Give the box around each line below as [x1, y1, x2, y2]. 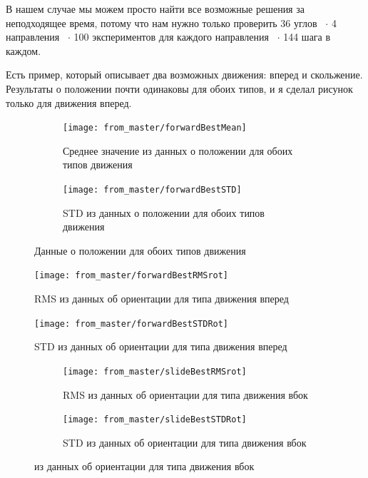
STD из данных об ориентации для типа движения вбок [63, 434, 307, 449]
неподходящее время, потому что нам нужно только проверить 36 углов [6, 15, 317, 30]
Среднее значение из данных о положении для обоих [63, 143, 293, 158]
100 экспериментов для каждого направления [73, 29, 269, 44]
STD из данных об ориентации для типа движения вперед [34, 339, 287, 354]
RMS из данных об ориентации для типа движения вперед [34, 291, 289, 306]
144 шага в [283, 29, 331, 44]
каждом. [6, 43, 41, 58]
